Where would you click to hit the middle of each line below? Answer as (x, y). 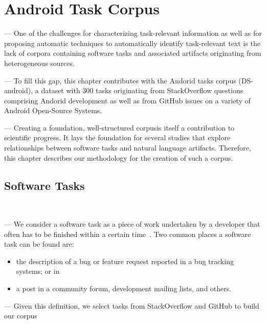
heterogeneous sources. (39, 63)
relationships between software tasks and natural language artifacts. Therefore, (128, 148)
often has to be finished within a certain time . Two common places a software (128, 234)
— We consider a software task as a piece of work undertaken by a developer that (132, 224)
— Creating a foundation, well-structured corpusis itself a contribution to (119, 127)
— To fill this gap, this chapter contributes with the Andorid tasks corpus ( (123, 80)
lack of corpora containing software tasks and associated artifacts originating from (133, 53)
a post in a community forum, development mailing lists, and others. (124, 288)
